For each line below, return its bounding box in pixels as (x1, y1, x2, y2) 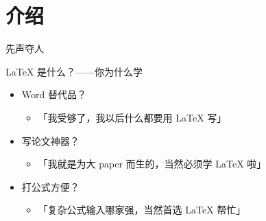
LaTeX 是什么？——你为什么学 (5, 64, 143, 78)
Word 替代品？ (21, 87, 86, 102)
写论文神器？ (21, 133, 80, 148)
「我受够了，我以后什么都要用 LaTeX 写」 (38, 110, 227, 124)
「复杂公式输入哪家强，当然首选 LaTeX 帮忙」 (38, 202, 246, 217)
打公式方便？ (21, 179, 80, 194)
